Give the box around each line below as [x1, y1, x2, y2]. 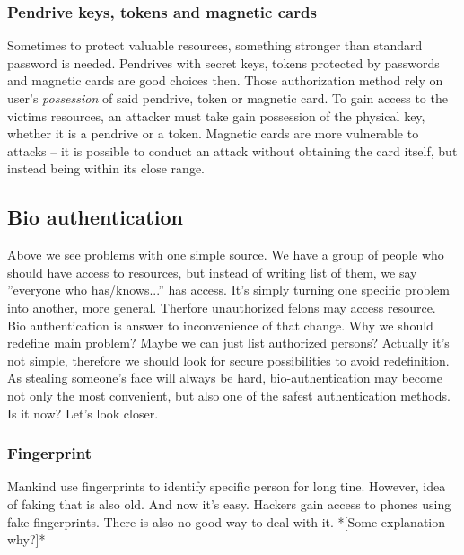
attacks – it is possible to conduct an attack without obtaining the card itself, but [7, 141, 458, 160]
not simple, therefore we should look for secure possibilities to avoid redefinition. [7, 350, 450, 369]
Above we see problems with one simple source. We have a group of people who [7, 245, 444, 264]
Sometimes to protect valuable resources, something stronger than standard [7, 36, 423, 55]
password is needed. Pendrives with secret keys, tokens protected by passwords [7, 53, 440, 72]
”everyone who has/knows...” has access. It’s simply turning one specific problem [7, 280, 451, 299]
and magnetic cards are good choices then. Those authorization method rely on [7, 71, 443, 90]
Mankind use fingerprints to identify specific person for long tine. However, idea [7, 477, 446, 496]
